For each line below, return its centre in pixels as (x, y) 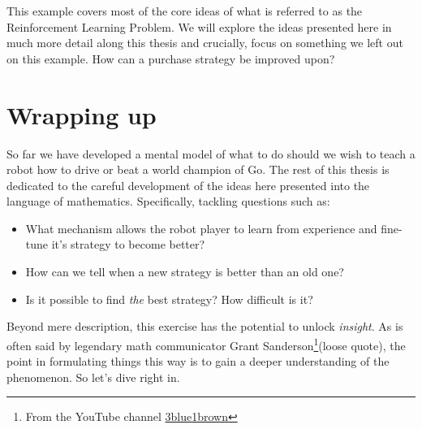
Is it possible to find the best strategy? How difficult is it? (169, 299)
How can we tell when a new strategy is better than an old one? (185, 272)
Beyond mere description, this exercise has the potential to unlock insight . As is (205, 326)
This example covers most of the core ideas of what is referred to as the (185, 11)
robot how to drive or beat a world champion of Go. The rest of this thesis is (198, 169)
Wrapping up (82, 114)
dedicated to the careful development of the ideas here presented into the (188, 185)
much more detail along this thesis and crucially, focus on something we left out (205, 43)
